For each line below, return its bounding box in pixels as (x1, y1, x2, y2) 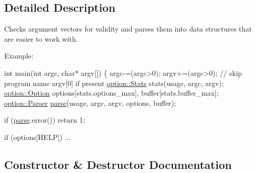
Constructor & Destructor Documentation (4, 156, 232, 172)
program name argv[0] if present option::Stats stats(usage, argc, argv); (4, 77, 224, 88)
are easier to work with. (4, 33, 78, 44)
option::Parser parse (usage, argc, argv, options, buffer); (4, 97, 176, 108)
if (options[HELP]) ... (4, 131, 71, 142)
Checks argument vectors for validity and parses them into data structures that (4, 23, 252, 34)
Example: (4, 50, 34, 61)
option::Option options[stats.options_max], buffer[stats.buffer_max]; (4, 88, 219, 98)
